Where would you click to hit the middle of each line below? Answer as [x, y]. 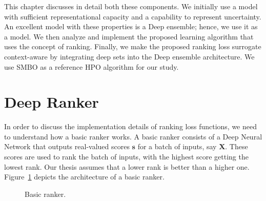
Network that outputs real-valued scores [67, 146]
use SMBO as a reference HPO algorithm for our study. [91, 66]
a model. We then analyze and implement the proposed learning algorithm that [129, 36]
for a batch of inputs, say [177, 146]
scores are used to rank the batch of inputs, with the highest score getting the [126, 157]
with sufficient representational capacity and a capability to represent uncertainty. [133, 16]
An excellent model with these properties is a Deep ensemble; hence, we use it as [131, 26]
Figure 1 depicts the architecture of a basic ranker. [84, 177]
